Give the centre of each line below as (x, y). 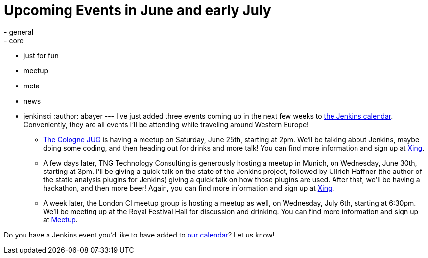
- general (19, 32)
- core (14, 40)
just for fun (41, 55)
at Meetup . (60, 219)
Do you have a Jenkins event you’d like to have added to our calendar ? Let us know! (139, 235)
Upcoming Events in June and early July (138, 10)
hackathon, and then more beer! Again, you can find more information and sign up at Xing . (189, 188)
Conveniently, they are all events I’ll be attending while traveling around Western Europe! (166, 124)
